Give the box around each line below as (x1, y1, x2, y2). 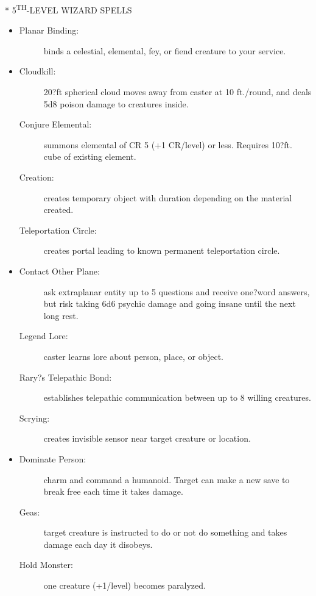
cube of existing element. (43, 150, 136, 163)
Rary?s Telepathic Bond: (19, 370, 112, 383)
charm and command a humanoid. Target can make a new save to (43, 473, 290, 486)
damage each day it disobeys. (43, 537, 153, 550)
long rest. (43, 309, 79, 321)
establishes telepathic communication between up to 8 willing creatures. (43, 391, 311, 404)
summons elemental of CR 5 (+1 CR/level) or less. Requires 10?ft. (43, 138, 292, 151)
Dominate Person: (19, 452, 86, 465)
